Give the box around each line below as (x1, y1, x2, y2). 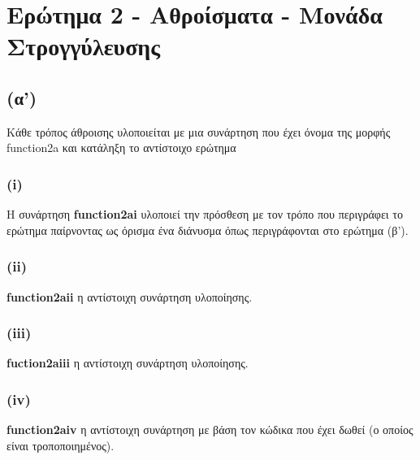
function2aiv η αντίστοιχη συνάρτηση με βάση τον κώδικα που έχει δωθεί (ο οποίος (6, 421, 414, 438)
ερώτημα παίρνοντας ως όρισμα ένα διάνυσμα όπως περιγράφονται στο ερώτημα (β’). (6, 221, 409, 238)
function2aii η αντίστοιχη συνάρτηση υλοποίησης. (6, 288, 253, 305)
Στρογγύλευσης (6, 29, 161, 63)
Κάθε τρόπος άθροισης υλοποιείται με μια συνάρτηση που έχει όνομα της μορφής (6, 123, 391, 140)
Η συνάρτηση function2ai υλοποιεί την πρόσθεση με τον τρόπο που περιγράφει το (6, 206, 403, 223)
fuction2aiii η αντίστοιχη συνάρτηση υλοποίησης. (6, 354, 249, 371)
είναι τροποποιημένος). (6, 436, 115, 453)
